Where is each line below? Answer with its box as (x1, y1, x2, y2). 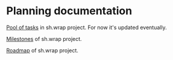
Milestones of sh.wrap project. (6, 35, 83, 42)
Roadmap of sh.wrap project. (6, 46, 78, 54)
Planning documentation (6, 4, 133, 18)
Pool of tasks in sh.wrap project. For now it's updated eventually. (6, 24, 167, 31)
